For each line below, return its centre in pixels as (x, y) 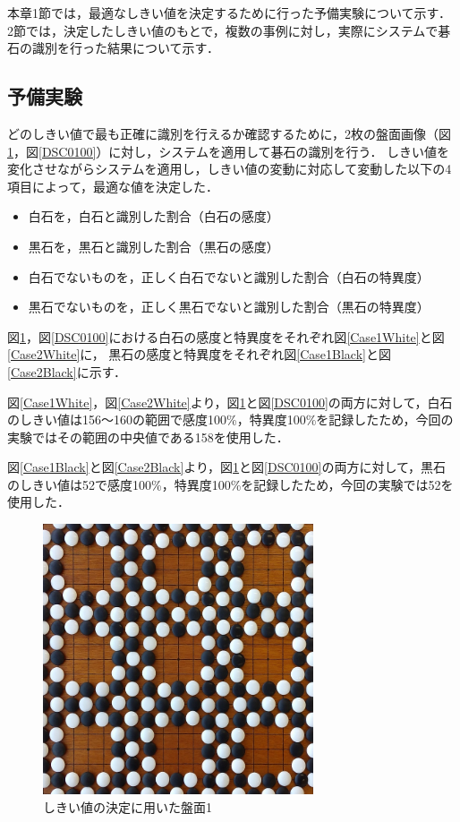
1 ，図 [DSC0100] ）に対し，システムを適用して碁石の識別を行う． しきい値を (229, 151)
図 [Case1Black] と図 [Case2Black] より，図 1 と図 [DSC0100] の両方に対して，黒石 (227, 467)
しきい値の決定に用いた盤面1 (128, 807)
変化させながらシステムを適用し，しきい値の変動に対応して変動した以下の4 (230, 169)
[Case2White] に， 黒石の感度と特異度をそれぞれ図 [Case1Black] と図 (199, 354)
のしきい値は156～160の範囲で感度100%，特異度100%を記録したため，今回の (230, 420)
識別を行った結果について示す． (126, 48)
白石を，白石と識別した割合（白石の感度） (153, 216)
